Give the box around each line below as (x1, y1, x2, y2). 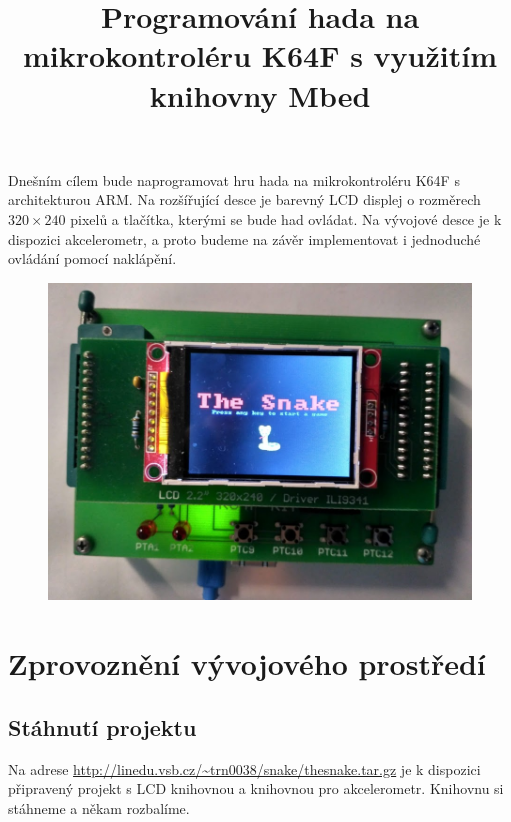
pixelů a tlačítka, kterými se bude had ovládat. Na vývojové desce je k (70, 208, 502, 229)
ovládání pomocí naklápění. (8, 248, 177, 269)
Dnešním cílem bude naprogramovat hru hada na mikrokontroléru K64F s (8, 169, 460, 190)
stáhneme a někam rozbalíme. (8, 797, 190, 818)
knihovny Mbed (149, 74, 371, 115)
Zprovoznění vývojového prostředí (8, 643, 486, 684)
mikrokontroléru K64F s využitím (22, 35, 498, 76)
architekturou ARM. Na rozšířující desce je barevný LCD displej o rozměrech (8, 189, 481, 210)
